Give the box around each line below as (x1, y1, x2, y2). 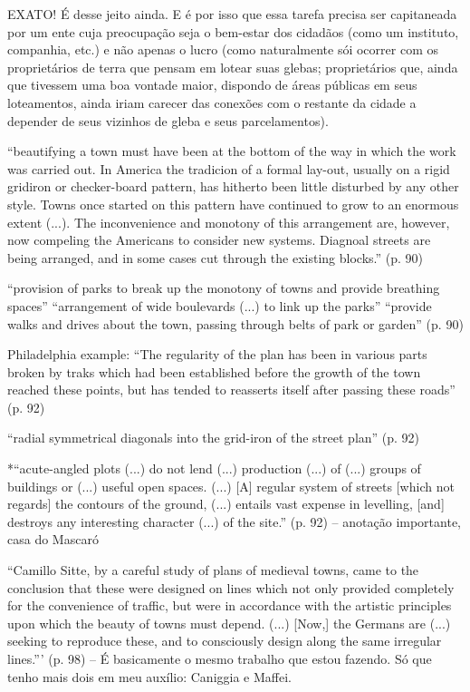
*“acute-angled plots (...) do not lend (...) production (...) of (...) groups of (7, 459, 421, 478)
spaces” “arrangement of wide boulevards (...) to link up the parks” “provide (7, 296, 432, 315)
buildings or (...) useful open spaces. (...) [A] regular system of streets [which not (7, 476, 455, 495)
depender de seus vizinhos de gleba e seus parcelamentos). (7, 111, 329, 130)
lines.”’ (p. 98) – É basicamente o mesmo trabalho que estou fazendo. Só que (7, 649, 432, 668)
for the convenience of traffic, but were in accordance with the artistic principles (7, 596, 452, 615)
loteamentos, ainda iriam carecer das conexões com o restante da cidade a (7, 93, 417, 112)
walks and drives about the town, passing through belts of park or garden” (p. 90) (7, 314, 464, 333)
